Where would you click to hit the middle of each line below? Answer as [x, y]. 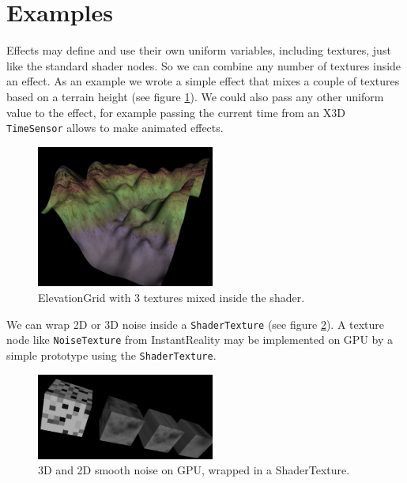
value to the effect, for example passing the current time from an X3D [176, 112]
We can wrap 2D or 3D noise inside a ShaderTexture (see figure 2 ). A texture [196, 324]
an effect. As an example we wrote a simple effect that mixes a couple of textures [203, 81]
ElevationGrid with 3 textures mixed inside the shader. [171, 297]
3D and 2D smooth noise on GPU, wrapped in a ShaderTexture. [194, 470]
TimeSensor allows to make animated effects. [115, 128]
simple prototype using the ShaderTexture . [111, 355]
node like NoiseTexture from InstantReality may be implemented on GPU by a [200, 340]
